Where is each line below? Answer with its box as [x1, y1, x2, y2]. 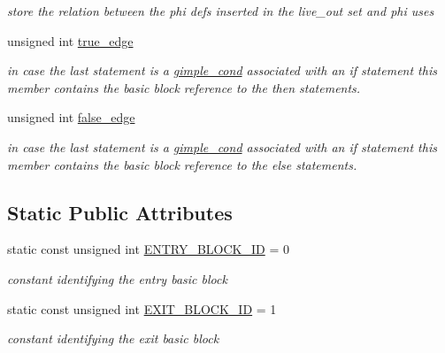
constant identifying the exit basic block [7, 329, 219, 348]
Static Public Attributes [7, 198, 233, 226]
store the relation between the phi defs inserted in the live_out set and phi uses [7, 2, 434, 19]
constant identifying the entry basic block [7, 269, 227, 288]
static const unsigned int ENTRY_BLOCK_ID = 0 [7, 240, 289, 258]
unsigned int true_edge [7, 31, 134, 50]
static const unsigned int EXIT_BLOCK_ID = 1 [7, 299, 277, 318]
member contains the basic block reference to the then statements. [7, 78, 361, 96]
